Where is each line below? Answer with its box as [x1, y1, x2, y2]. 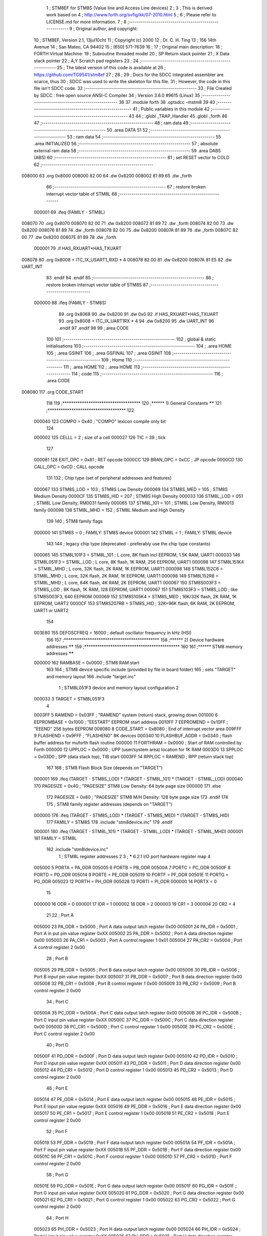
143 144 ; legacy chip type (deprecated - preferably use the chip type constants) [46, 541, 211, 546]
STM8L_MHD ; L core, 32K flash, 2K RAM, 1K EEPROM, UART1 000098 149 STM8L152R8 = [34, 573, 219, 578]
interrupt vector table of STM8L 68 [46, 191, 117, 197]
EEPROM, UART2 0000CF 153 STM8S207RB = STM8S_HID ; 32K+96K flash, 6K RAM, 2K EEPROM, [34, 601, 236, 607]
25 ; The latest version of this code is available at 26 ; [57, 65, 166, 71]
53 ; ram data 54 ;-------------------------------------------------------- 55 [67, 134, 221, 140]
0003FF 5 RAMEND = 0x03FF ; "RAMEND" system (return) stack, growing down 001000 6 [34, 712, 218, 718]
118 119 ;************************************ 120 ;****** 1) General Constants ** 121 [46, 400, 222, 406]
